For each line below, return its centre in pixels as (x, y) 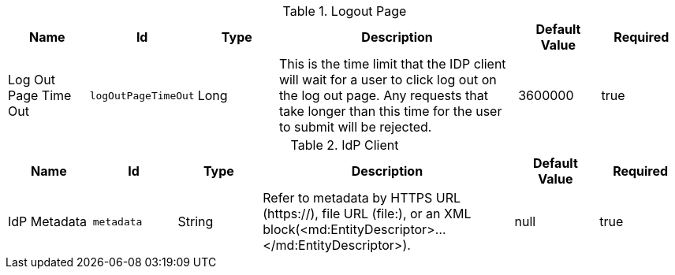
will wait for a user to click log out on (388, 80)
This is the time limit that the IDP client (392, 64)
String (196, 221)
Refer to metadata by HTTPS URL (362, 198)
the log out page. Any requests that (383, 95)
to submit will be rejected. (355, 127)
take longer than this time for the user (390, 111)
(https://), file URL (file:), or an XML (367, 214)
